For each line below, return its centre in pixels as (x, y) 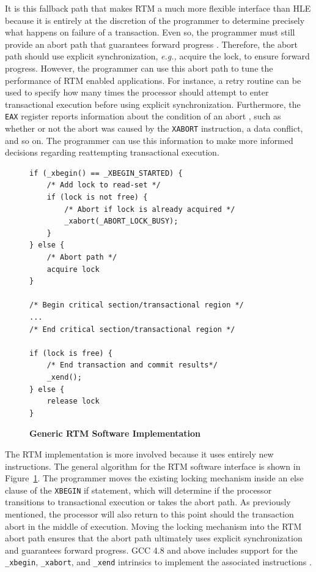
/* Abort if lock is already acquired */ (150, 209)
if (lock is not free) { (97, 198)
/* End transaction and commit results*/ (132, 365)
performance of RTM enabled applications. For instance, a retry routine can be (153, 80)
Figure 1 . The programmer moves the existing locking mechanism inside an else (154, 478)
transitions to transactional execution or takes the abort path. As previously (148, 502)
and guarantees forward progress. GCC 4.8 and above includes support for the (151, 550)
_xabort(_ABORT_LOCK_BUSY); (121, 221)
